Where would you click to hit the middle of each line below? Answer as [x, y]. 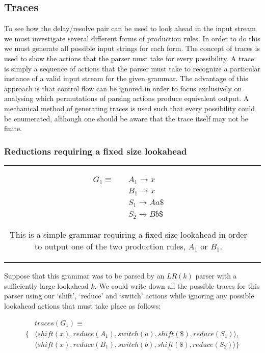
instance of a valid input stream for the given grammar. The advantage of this [126, 78]
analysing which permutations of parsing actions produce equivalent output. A [127, 98]
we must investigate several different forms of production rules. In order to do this [132, 38]
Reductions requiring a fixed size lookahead [96, 151]
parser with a [216, 276]
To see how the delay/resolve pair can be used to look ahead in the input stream [130, 28]
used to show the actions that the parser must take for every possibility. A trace [129, 58]
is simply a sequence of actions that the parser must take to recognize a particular [132, 68]
